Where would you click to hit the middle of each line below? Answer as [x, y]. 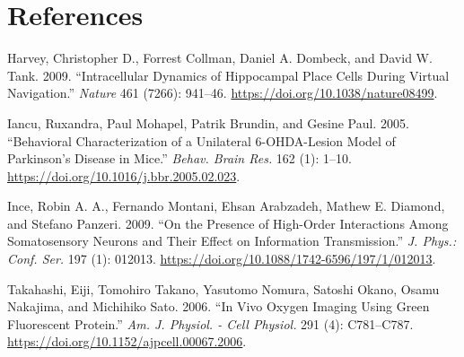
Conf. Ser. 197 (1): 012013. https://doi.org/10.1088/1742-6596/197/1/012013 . [222, 259]
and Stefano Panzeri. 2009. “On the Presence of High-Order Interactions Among [228, 223]
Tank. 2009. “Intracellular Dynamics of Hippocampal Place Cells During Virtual [228, 75]
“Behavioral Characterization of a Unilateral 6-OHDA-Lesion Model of [201, 140]
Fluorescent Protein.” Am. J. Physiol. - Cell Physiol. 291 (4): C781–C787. [210, 323]
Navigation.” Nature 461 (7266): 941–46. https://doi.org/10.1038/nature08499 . [223, 93]
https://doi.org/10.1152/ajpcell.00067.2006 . [127, 341]
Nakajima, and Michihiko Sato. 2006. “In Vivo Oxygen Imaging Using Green [219, 306]
